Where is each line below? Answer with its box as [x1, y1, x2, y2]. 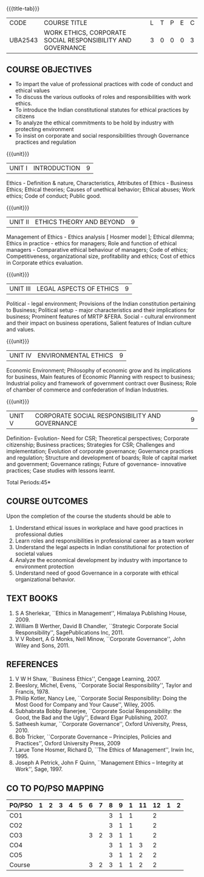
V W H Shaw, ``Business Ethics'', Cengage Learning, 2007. [15, 676, 161, 683]
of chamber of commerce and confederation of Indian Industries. [6, 386, 169, 393]
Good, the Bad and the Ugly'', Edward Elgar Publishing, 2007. [15, 714, 168, 721]
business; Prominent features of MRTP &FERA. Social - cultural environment [6, 313, 196, 320]
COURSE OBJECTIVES [6, 64, 92, 75]
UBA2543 [9, 36, 38, 44]
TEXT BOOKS [6, 594, 58, 604]
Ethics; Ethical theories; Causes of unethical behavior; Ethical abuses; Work [6, 186, 195, 193]
